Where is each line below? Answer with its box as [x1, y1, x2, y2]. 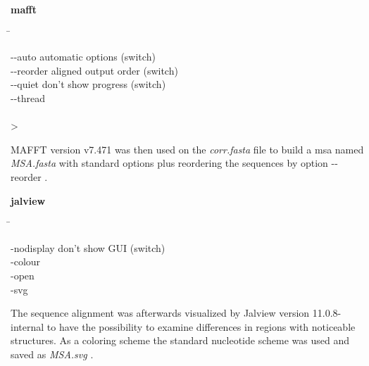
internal [11, 319, 44, 334]
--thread [11, 90, 46, 105]
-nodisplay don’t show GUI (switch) [11, 240, 165, 255]
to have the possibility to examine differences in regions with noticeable [46, 319, 356, 334]
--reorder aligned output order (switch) [11, 63, 178, 77]
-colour [11, 254, 41, 269]
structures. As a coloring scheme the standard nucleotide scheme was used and [11, 333, 349, 348]
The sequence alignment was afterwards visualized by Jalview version [11, 305, 310, 320]
